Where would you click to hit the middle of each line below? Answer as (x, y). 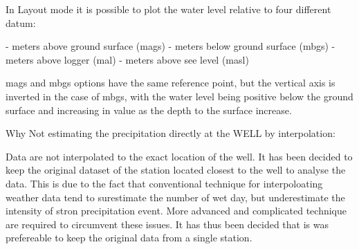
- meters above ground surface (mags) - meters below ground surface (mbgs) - (171, 46)
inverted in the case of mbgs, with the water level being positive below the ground (179, 96)
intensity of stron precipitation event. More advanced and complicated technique (176, 211)
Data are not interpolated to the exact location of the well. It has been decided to (179, 156)
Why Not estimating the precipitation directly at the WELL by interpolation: (171, 133)
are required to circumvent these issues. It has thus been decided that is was (167, 224)
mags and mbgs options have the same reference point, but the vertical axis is (171, 83)
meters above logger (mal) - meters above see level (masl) (127, 59)
